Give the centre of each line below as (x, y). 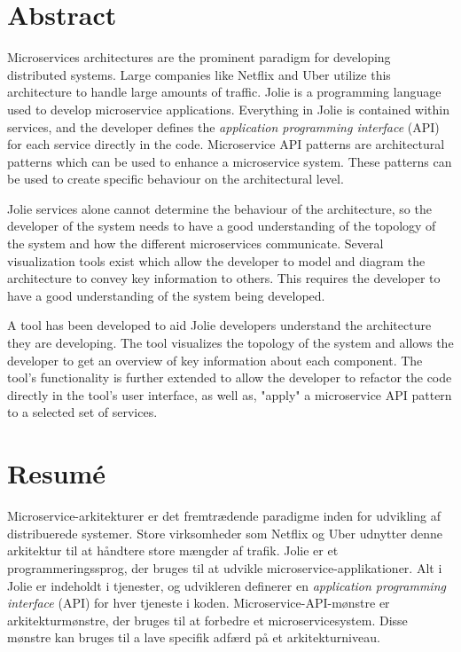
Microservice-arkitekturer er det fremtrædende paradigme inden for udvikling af (224, 516)
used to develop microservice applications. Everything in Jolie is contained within (228, 109)
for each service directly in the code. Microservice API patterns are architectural (226, 144)
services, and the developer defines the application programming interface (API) (223, 126)
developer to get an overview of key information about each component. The (215, 360)
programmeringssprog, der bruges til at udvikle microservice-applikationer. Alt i (225, 567)
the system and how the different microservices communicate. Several (195, 244)
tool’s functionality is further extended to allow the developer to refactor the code (230, 377)
